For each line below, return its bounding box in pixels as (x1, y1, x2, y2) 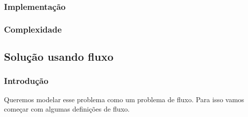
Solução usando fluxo (4, 49, 114, 64)
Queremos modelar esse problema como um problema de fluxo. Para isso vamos (4, 94, 245, 104)
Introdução (4, 75, 48, 87)
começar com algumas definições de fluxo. (4, 104, 130, 114)
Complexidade (4, 23, 62, 35)
